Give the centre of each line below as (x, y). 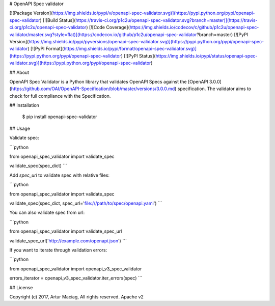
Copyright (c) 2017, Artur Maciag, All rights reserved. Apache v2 (76, 297)
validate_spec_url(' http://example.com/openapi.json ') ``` (68, 241)
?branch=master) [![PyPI (223, 34)
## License (21, 287)
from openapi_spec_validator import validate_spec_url (66, 231)
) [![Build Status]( (58, 20)
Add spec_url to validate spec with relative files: (59, 175)
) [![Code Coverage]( (108, 27)
